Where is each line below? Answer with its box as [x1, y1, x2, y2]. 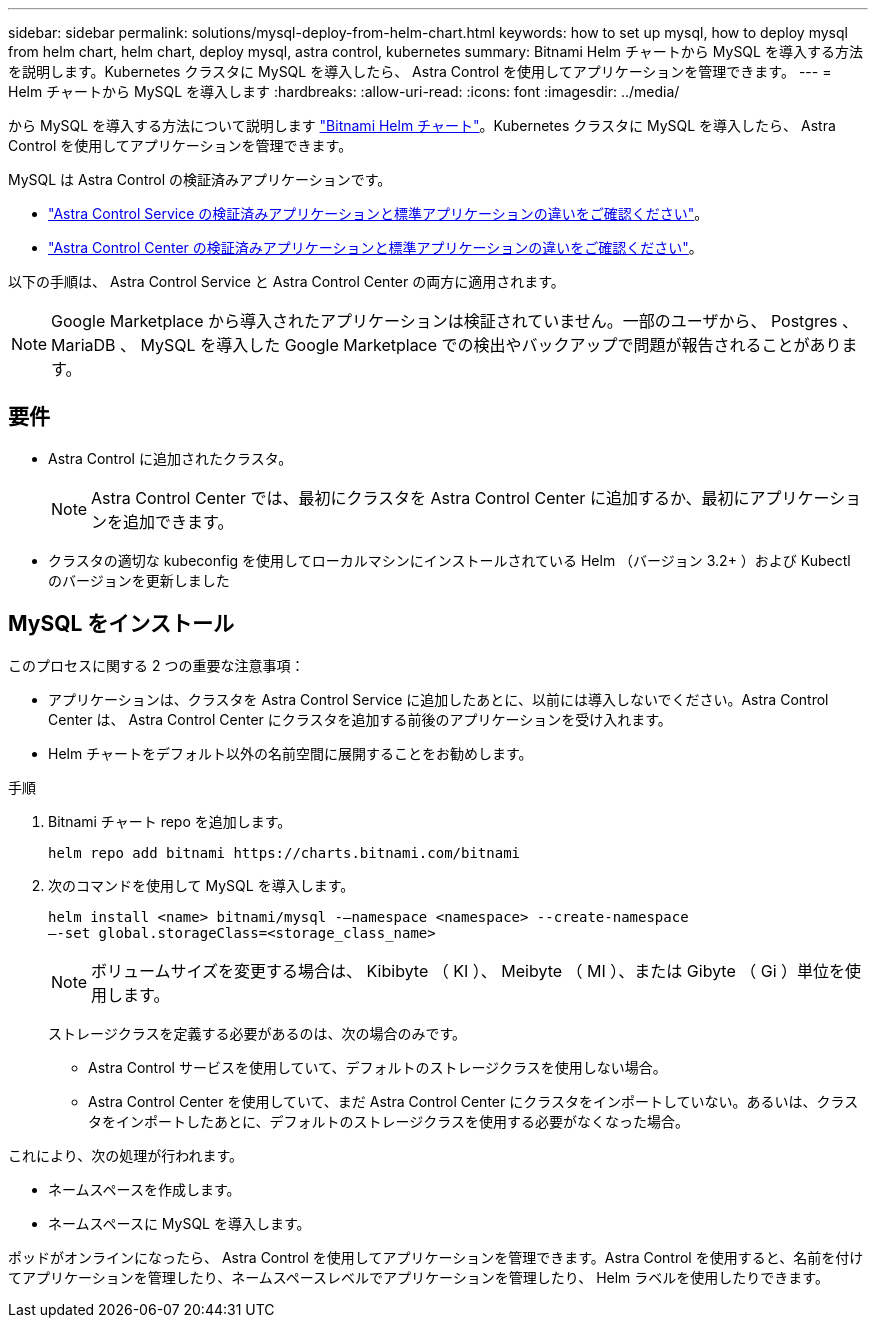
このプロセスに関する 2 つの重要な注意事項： [8, 656, 305, 674]
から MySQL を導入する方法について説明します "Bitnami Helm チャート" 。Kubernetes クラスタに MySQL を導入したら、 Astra [8, 117, 836, 134]
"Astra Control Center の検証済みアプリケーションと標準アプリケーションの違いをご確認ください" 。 [48, 239, 703, 256]
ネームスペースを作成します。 [48, 1180, 241, 1198]
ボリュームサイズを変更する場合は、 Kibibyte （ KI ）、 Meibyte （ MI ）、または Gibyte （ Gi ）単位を [91, 960, 846, 981]
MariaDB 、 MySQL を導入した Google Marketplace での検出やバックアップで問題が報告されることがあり [51, 335, 842, 355]
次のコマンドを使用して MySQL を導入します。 [48, 876, 355, 894]
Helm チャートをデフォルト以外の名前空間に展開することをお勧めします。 [48, 744, 533, 762]
